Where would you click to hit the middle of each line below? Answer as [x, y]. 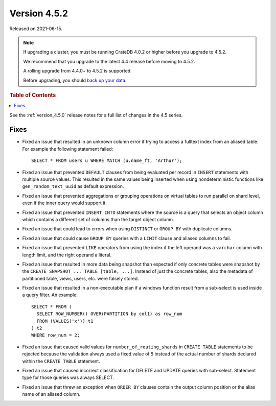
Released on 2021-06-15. [36, 29]
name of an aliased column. [51, 394]
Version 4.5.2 [39, 13]
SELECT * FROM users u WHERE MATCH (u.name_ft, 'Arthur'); [107, 161]
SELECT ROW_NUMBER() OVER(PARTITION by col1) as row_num [109, 314]
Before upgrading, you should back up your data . [75, 80]
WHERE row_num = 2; [56, 335]
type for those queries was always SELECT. [68, 377]
